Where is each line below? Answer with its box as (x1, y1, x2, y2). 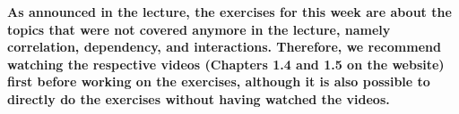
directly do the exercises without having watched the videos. (7, 89, 390, 108)
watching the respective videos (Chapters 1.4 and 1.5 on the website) (7, 54, 445, 73)
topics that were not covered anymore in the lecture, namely (7, 20, 391, 38)
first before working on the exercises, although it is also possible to (7, 72, 430, 91)
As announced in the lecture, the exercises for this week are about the (7, 3, 452, 20)
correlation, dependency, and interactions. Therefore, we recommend (7, 37, 441, 56)
